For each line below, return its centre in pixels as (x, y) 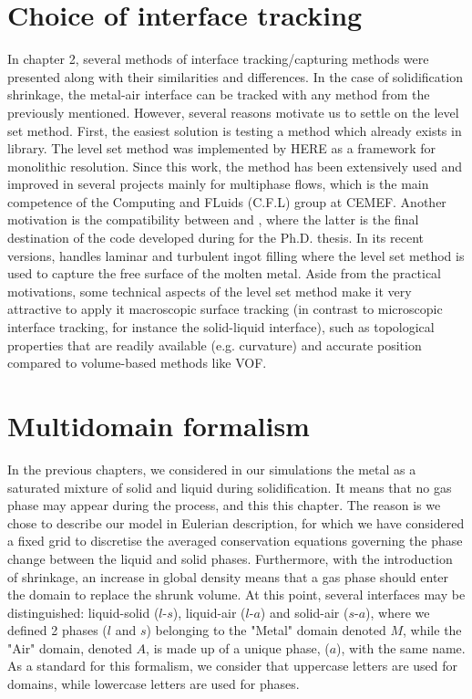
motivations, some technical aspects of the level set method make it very (210, 291)
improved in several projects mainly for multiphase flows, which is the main (218, 184)
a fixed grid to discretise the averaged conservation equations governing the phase (235, 541)
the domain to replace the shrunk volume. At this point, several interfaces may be (236, 595)
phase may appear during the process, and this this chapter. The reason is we (224, 505)
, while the (432, 630)
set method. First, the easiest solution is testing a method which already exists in (235, 130)
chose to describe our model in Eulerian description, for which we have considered (236, 522)
